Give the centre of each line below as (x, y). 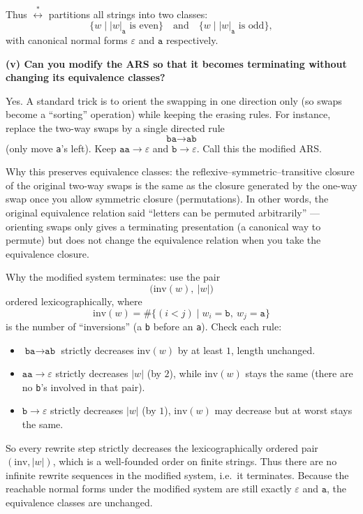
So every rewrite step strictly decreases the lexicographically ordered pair (162, 447)
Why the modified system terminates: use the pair (113, 277)
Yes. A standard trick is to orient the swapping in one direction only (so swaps (174, 100)
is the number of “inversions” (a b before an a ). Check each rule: (144, 326)
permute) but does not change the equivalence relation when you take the (163, 240)
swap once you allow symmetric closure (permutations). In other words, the (167, 199)
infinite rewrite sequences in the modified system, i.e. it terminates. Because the (177, 475)
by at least (200, 350)
